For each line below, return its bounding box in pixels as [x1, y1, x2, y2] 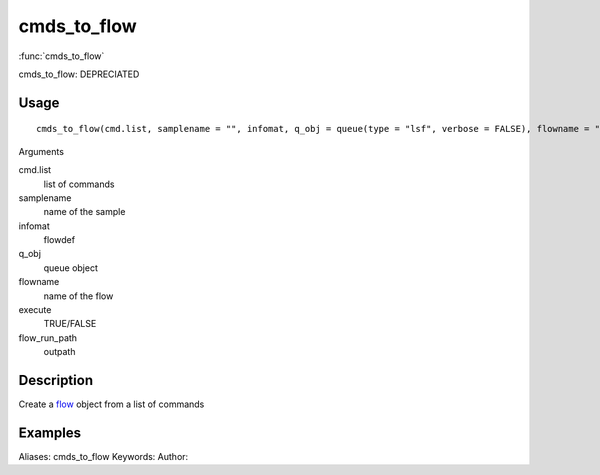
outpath [43, 346, 76, 358]
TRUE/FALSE [43, 318, 97, 330]
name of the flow [43, 290, 114, 302]
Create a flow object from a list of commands [18, 398, 205, 410]
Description [18, 372, 94, 389]
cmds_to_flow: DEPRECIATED [18, 68, 140, 80]
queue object [43, 261, 99, 274]
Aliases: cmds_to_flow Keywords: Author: [18, 451, 189, 463]
